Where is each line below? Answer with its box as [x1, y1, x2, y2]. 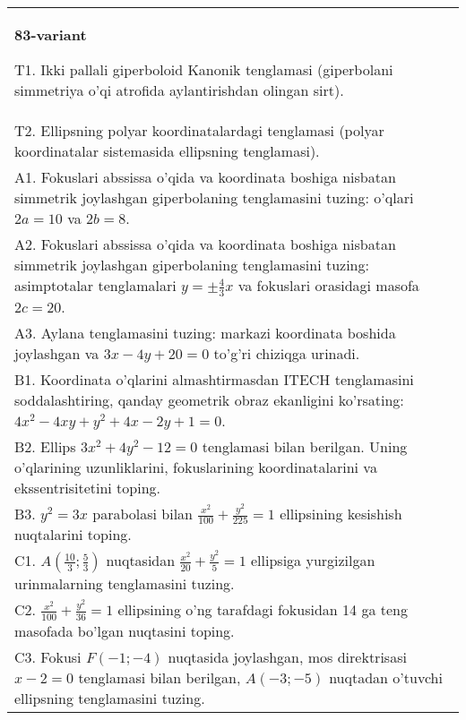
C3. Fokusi [14, 646, 82, 667]
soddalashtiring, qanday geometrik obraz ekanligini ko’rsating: [14, 389, 404, 410]
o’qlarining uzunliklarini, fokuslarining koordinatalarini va [14, 456, 377, 477]
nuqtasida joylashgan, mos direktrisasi [168, 646, 407, 667]
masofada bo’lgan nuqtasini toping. [14, 620, 235, 641]
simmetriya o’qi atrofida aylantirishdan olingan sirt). [14, 80, 344, 100]
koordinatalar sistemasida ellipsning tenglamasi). [14, 141, 320, 161]
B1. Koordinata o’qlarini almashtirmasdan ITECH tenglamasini [14, 368, 414, 390]
